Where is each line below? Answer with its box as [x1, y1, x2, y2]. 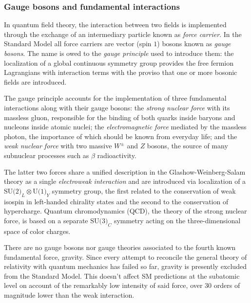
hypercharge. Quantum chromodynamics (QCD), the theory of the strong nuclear [4, 206, 247, 216]
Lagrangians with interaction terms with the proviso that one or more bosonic [4, 67, 237, 77]
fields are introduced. [4, 76, 67, 87]
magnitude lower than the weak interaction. [4, 290, 135, 300]
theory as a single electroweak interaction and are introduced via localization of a [4, 176, 246, 186]
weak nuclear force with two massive [4, 141, 112, 151]
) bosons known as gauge [157, 38, 231, 49]
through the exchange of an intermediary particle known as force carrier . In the [4, 29, 242, 39]
